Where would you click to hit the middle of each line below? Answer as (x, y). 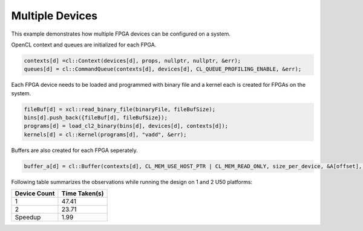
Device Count (35, 194)
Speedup (28, 217)
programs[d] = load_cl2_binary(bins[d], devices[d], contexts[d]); (126, 126)
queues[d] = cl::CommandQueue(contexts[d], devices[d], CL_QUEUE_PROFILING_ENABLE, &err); (163, 69)
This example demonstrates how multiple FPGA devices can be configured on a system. (121, 34)
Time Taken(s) (83, 194)
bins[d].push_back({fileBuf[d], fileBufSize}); (96, 118)
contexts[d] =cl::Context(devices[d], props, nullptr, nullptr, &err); (132, 61)
